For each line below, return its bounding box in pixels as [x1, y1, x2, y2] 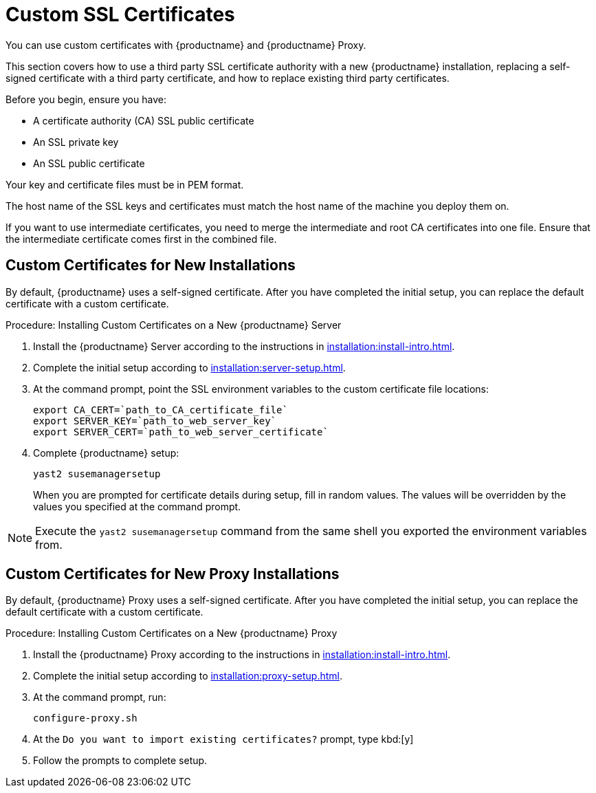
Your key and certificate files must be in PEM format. [5, 178, 244, 191]
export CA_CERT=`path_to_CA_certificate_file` [33, 404, 288, 415]
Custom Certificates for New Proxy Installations [5, 565, 340, 583]
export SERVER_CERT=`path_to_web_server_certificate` [33, 426, 329, 437]
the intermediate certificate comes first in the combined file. [5, 232, 277, 245]
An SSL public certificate [33, 157, 145, 169]
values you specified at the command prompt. [33, 500, 241, 512]
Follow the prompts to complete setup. [33, 754, 208, 767]
